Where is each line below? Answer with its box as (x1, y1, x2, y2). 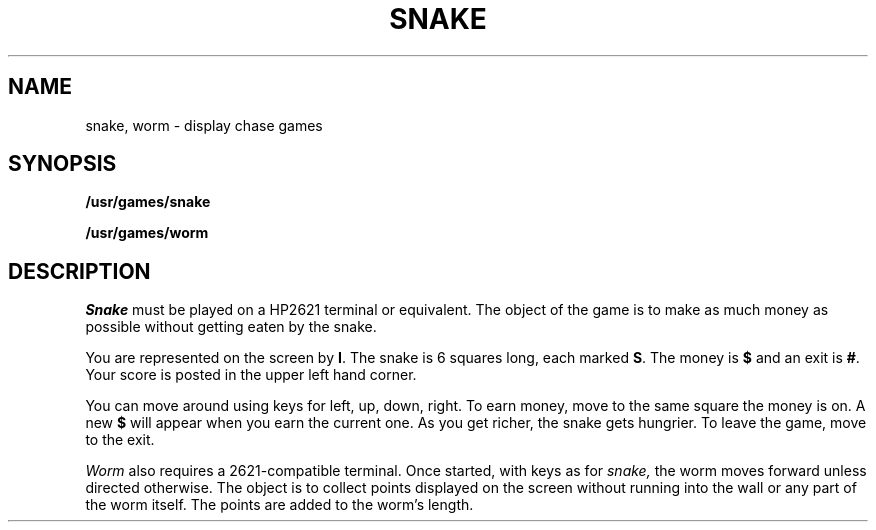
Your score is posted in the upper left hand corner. (85, 366, 417, 384)
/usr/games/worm (85, 224, 209, 242)
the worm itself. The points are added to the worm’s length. (85, 496, 474, 514)
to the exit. (85, 431, 155, 449)
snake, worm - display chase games (85, 116, 323, 134)
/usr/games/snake (85, 193, 211, 211)
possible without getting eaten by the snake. (85, 318, 377, 336)
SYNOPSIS (8, 151, 117, 177)
